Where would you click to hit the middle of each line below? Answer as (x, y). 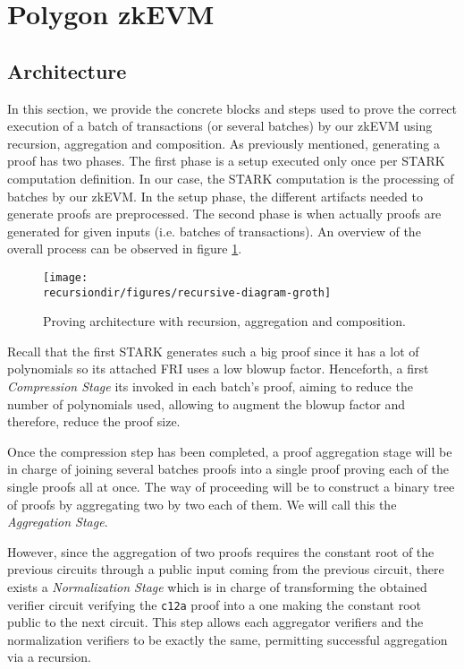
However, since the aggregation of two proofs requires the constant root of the (221, 551)
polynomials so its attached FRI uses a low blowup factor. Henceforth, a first (218, 369)
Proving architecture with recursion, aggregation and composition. (224, 321)
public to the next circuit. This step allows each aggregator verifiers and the (215, 622)
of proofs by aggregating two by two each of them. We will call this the (202, 504)
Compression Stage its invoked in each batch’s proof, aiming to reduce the (210, 386)
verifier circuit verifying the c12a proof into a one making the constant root (214, 604)
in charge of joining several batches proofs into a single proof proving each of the (228, 469)
